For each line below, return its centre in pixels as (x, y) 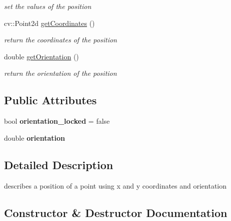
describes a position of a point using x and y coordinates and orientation (115, 185)
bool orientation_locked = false (57, 121)
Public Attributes (50, 100)
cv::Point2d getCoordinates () (49, 23)
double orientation (34, 137)
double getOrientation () (41, 56)
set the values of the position (48, 6)
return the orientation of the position (60, 73)
